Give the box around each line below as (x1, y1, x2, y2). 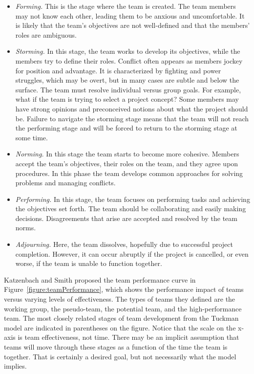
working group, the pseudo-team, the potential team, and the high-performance (4, 303, 242, 313)
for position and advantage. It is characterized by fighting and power (15, 65, 221, 75)
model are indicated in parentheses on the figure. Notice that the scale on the (4, 322, 236, 332)
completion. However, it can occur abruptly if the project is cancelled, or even (15, 248, 249, 259)
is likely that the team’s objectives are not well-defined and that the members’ (15, 20, 250, 30)
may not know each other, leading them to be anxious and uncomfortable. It (15, 10, 245, 21)
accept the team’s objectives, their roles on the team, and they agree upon (15, 158, 238, 168)
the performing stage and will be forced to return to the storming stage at (15, 123, 237, 133)
